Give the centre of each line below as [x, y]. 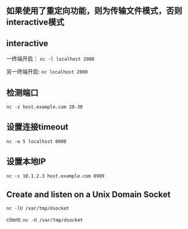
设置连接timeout [37, 127]
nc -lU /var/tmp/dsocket [38, 208]
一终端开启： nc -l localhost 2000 [50, 59]
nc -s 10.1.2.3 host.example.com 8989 [55, 176]
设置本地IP [26, 162]
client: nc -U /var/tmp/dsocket [45, 220]
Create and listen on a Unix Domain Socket [89, 195]
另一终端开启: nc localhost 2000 [47, 72]
